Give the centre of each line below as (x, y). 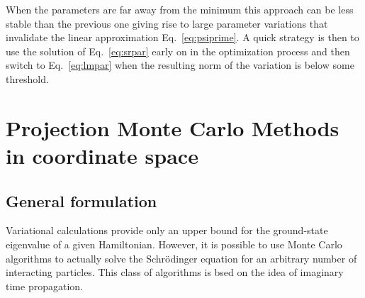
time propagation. (44, 286)
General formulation (82, 200)
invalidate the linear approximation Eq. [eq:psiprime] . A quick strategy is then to (182, 37)
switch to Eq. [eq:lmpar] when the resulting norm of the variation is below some (180, 65)
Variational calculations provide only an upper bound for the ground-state (167, 230)
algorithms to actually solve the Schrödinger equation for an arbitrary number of (181, 258)
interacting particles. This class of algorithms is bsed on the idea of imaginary (175, 272)
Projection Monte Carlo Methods (173, 127)
